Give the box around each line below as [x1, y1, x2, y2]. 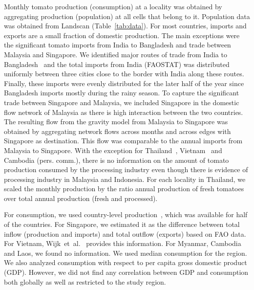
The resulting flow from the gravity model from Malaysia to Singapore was [4, 116, 228, 127]
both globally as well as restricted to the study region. [4, 276, 166, 287]
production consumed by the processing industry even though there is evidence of [4, 164, 248, 175]
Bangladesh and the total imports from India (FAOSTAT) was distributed [4, 59, 230, 69]
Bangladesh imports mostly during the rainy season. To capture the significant [4, 88, 239, 98]
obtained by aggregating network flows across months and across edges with [4, 126, 231, 136]
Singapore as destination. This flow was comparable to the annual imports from [4, 135, 243, 146]
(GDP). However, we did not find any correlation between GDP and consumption [4, 267, 249, 277]
